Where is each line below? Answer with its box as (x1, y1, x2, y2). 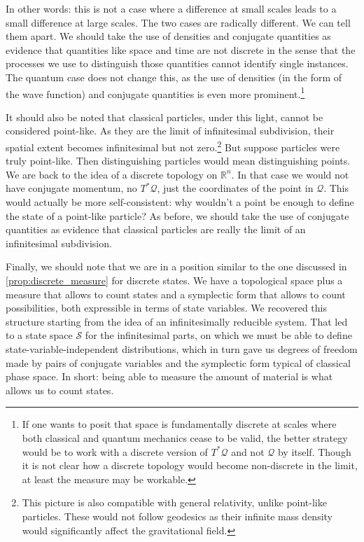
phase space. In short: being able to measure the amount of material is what (6, 369, 333, 384)
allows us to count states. (6, 382, 114, 397)
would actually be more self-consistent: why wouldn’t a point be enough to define (6, 195, 354, 209)
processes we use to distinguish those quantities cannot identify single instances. (6, 56, 349, 71)
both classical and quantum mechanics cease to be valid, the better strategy (22, 430, 348, 445)
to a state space (6, 328, 73, 342)
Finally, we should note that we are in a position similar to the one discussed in (6, 259, 347, 274)
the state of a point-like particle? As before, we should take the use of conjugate (6, 208, 349, 223)
